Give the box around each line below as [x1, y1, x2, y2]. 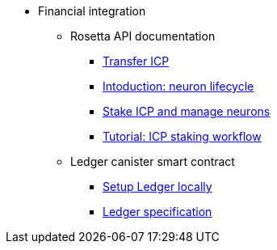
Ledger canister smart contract [70, 155, 235, 168]
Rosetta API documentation [70, 29, 216, 43]
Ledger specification [103, 205, 212, 218]
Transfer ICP [103, 54, 170, 68]
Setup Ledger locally [103, 180, 212, 193]
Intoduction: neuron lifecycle [103, 79, 254, 93]
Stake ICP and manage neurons [103, 104, 271, 118]
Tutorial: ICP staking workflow [103, 129, 262, 143]
